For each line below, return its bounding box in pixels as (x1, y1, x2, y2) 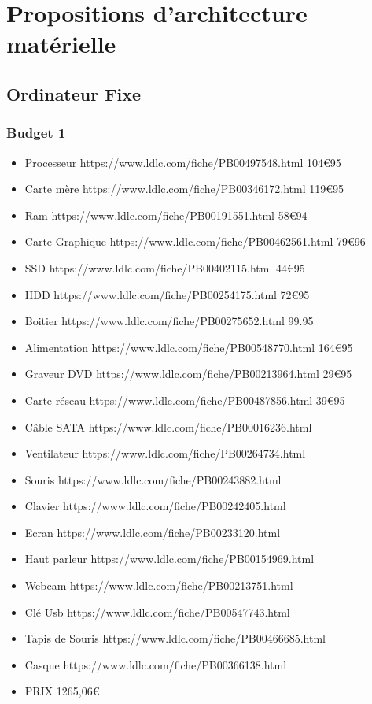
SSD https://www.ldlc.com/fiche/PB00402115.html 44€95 (24, 259, 305, 276)
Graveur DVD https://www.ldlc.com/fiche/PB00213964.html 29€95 (24, 365, 352, 382)
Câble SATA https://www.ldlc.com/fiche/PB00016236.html (24, 418, 312, 435)
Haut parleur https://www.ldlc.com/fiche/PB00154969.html (24, 550, 315, 567)
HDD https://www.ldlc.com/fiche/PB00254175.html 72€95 (24, 286, 310, 302)
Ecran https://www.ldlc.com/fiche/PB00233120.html (24, 524, 281, 540)
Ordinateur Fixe (6, 81, 141, 106)
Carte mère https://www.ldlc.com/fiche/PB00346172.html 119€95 (24, 180, 344, 197)
